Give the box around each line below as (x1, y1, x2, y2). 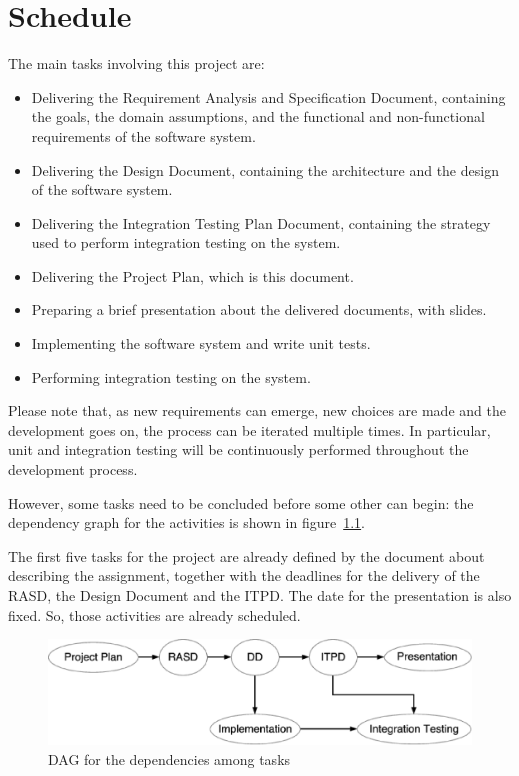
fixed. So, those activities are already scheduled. (8, 604, 301, 625)
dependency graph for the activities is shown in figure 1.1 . (8, 512, 366, 533)
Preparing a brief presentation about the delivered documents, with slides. (31, 299, 487, 320)
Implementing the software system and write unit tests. (31, 333, 371, 354)
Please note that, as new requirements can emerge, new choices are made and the (8, 400, 506, 421)
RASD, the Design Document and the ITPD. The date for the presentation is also (8, 585, 512, 605)
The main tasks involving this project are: (8, 53, 265, 74)
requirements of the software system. (31, 125, 256, 146)
